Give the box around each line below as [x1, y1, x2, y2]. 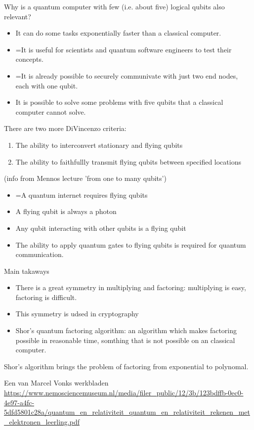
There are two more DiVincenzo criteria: [4, 123, 127, 133]
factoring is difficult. [15, 292, 77, 302]
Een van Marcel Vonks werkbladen [4, 378, 109, 388]
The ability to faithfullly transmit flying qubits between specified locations [15, 156, 241, 167]
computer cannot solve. [15, 106, 86, 117]
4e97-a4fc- [4, 397, 35, 407]
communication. [15, 249, 64, 259]
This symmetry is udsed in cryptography [15, 308, 139, 319]
